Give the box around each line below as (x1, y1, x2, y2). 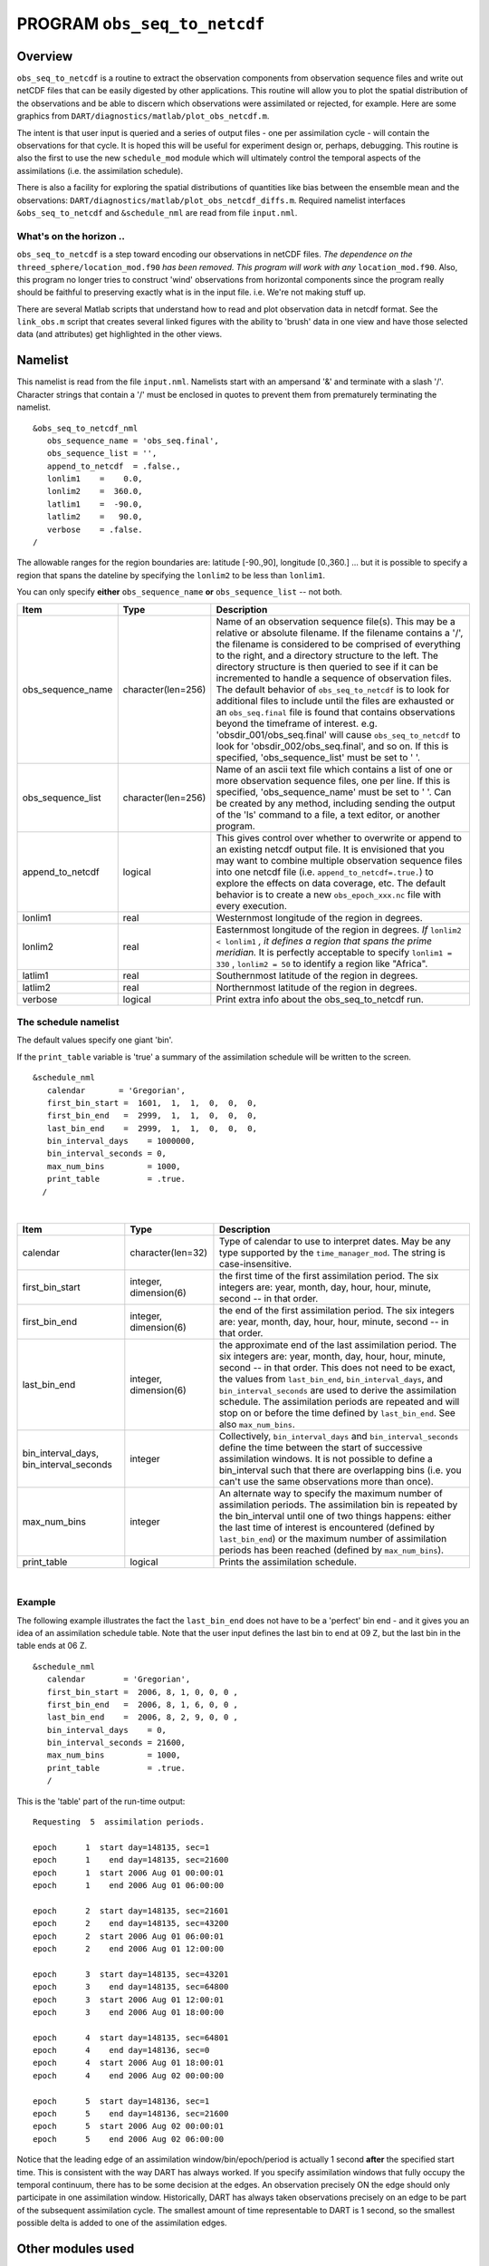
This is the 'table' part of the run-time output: (16, 1796, 186, 1806)
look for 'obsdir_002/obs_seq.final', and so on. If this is (216, 740, 449, 752)
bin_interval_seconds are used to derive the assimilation (218, 1384, 457, 1397)
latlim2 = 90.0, (46, 512, 143, 522)
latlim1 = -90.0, (46, 499, 143, 509)
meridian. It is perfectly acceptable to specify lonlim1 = (216, 945, 453, 958)
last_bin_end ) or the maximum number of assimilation (218, 1533, 447, 1545)
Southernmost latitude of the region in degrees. (216, 969, 418, 982)
